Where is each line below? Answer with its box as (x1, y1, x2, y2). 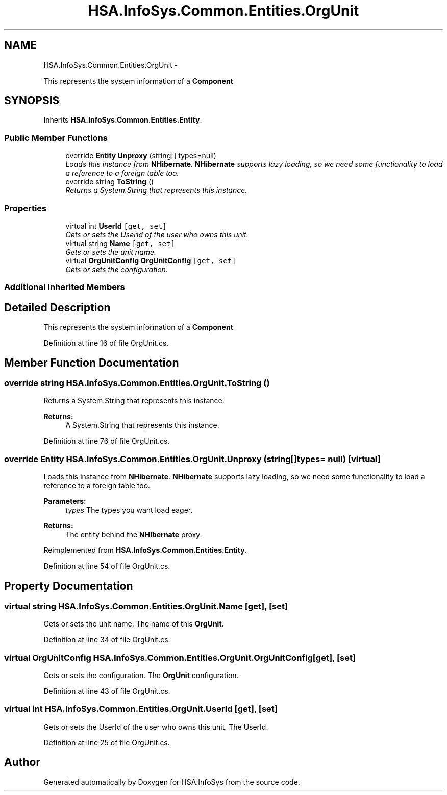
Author (4, 756, 40, 769)
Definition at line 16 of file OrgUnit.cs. (43, 339, 169, 348)
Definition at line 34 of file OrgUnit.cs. (43, 635, 170, 644)
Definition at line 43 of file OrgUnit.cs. (43, 687, 170, 696)
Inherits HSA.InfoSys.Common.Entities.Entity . (43, 115, 202, 125)
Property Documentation (4, 579, 133, 592)
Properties (4, 203, 47, 213)
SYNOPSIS (4, 94, 60, 107)
